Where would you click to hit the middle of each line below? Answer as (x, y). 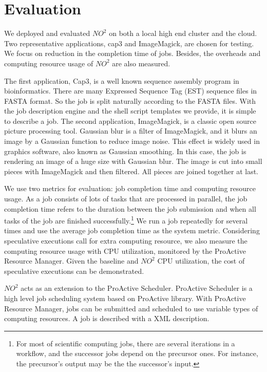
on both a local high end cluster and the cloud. (183, 33)
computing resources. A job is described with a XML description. (107, 318)
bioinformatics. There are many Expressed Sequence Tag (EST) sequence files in (131, 91)
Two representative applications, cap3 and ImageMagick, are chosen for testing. (129, 43)
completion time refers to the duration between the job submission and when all (130, 208)
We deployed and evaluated (47, 33)
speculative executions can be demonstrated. (74, 271)
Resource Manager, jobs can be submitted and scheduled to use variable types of (131, 308)
